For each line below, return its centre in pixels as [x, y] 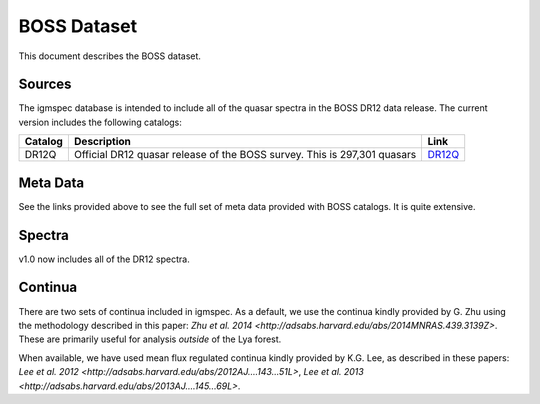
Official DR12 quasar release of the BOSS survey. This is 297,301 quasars [245, 155]
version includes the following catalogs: [100, 122]
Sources [45, 84]
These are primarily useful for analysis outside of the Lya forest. [150, 339]
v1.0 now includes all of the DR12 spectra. [104, 259]
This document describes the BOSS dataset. [110, 56]
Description [102, 142]
